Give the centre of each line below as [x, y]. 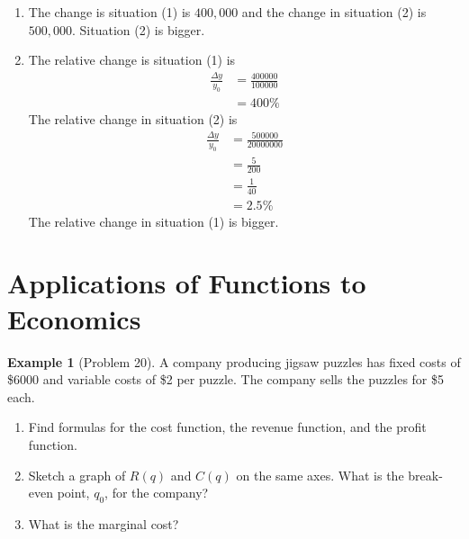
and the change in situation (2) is [334, 12]
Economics [74, 318]
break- [425, 475]
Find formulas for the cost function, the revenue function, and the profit [227, 427]
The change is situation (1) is [109, 12]
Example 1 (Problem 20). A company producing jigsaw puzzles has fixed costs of [234, 361]
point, [73, 493]
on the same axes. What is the [320, 475]
